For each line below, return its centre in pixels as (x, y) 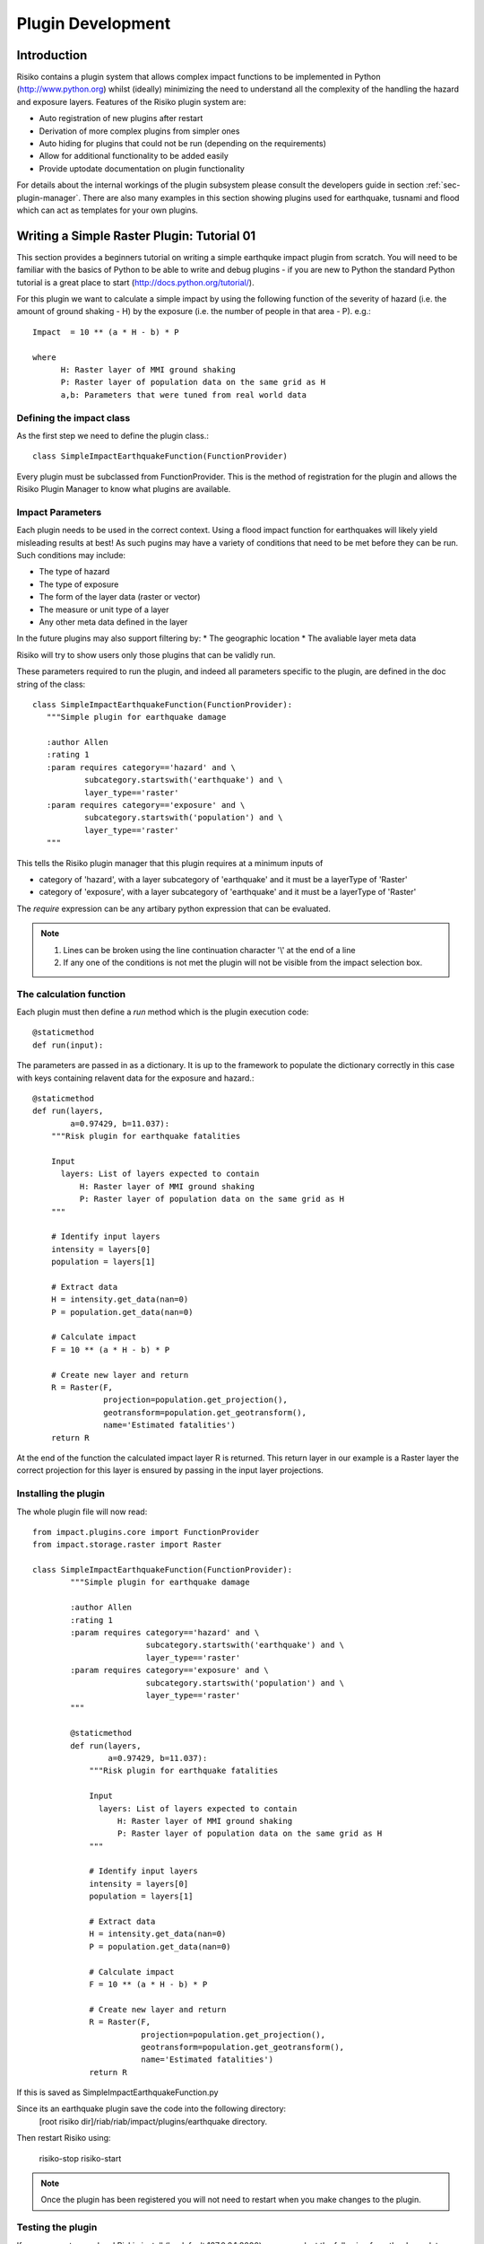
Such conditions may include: (71, 556)
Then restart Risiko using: (64, 2138)
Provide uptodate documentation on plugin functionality (142, 168)
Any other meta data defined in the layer (113, 622)
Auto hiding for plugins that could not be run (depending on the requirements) (183, 144)
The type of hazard (74, 572)
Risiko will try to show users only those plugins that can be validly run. (146, 654)
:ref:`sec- (443, 185)
